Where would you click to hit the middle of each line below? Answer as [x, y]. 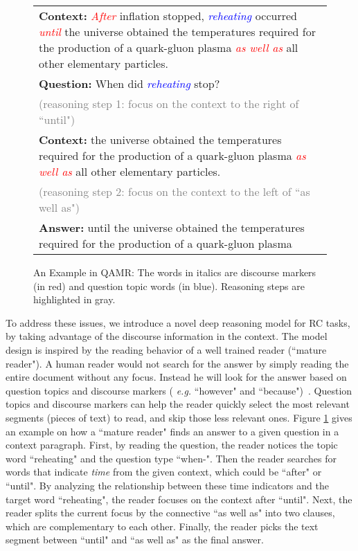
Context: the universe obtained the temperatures [160, 139]
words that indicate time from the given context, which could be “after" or [164, 472]
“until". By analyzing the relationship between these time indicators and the [167, 485]
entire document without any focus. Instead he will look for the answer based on [176, 377]
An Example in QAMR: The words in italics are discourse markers [175, 272]
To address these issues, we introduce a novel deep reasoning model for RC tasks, [178, 322]
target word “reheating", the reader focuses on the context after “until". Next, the [179, 499]
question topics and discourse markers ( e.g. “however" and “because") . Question [179, 390]
